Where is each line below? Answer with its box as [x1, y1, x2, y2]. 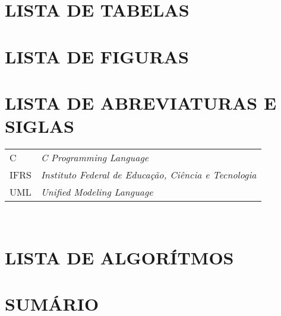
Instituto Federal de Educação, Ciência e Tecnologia [40, 168, 257, 182]
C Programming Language [40, 151, 149, 165]
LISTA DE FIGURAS [5, 44, 189, 68]
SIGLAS [5, 114, 75, 138]
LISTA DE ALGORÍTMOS [5, 245, 234, 269]
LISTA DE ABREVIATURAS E [5, 90, 277, 114]
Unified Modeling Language [40, 185, 153, 199]
